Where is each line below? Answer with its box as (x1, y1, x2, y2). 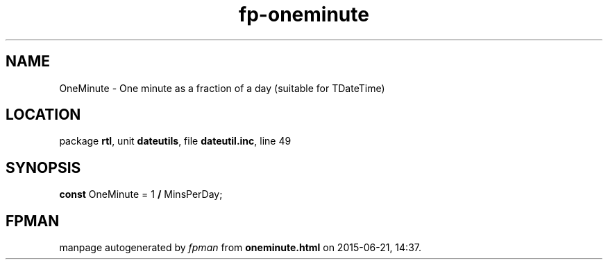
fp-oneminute (239, 3, 369, 26)
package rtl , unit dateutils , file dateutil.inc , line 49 (59, 135, 292, 147)
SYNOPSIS (6, 158, 81, 176)
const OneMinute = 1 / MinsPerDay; (59, 188, 223, 201)
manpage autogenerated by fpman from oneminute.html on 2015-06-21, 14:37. (59, 241, 421, 254)
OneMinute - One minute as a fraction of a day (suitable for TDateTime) (59, 82, 385, 94)
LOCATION (6, 106, 81, 124)
